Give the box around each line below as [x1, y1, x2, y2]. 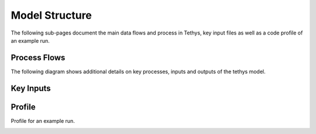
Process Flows [11, 53, 66, 63]
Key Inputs [11, 83, 51, 93]
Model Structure [11, 9, 92, 22]
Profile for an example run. [11, 117, 75, 124]
